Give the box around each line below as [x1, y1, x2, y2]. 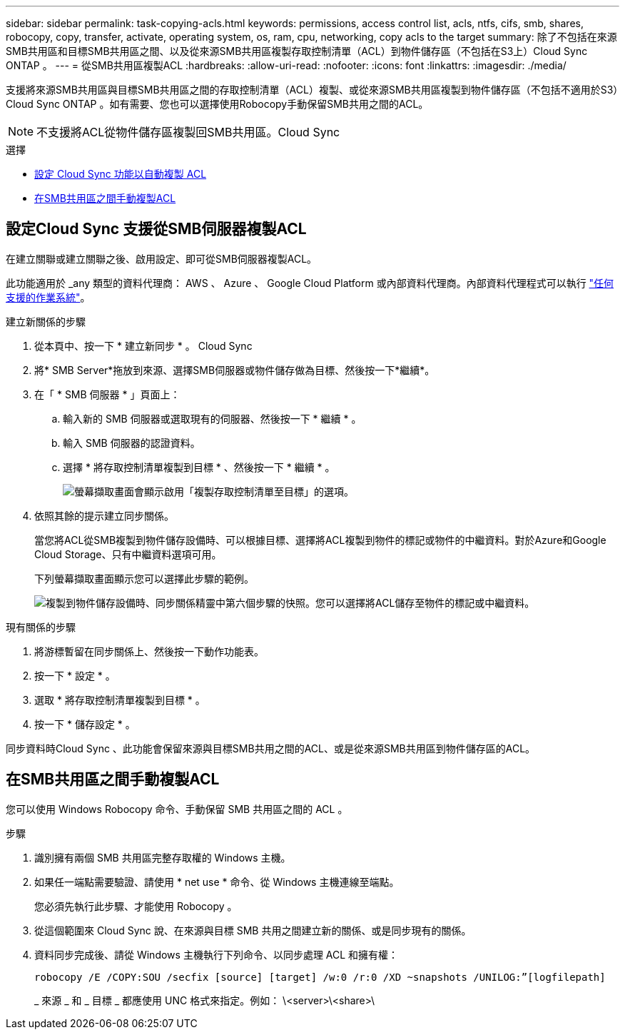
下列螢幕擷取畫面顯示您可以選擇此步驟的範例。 [34, 572, 254, 585]
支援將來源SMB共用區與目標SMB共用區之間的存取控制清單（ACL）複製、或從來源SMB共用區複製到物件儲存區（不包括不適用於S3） [6, 84, 619, 96]
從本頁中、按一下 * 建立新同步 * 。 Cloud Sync [34, 339, 253, 352]
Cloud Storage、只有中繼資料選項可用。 [34, 547, 222, 560]
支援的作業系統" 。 [6, 291, 91, 303]
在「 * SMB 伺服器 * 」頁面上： [34, 388, 181, 400]
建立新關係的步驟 [6, 315, 86, 328]
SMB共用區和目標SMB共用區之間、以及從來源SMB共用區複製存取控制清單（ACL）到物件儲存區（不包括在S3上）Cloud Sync [6, 45, 588, 57]
